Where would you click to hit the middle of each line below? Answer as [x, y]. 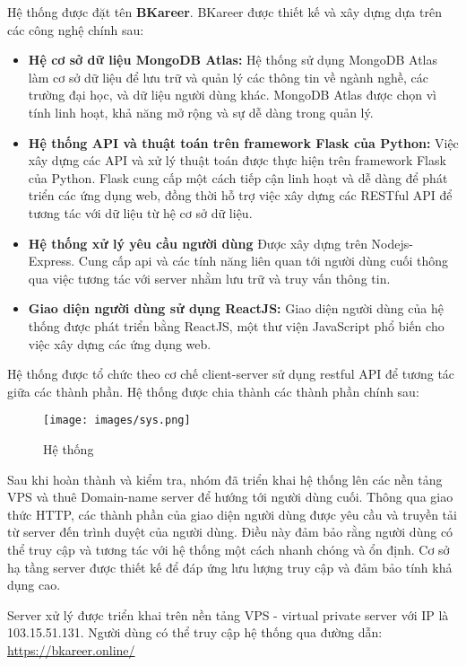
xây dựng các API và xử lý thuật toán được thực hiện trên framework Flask [237, 160]
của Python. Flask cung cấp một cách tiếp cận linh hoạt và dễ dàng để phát [238, 177]
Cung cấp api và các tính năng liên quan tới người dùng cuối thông [263, 261]
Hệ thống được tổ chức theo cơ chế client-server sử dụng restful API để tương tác [231, 374]
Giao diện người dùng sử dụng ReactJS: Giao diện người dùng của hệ [236, 308]
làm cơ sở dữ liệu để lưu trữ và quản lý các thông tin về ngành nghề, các [228, 77]
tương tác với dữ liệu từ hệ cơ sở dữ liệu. [140, 212]
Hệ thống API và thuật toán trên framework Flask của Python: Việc [243, 142]
